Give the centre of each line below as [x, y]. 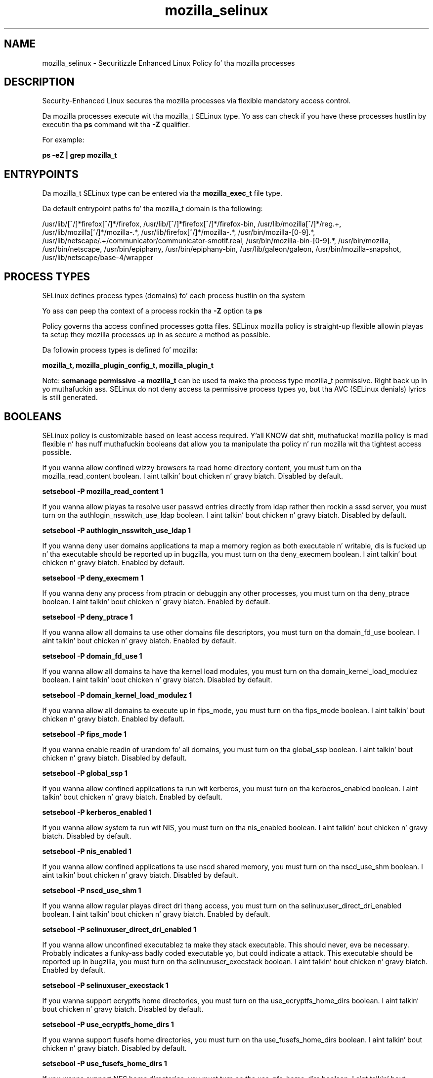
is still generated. [70, 398]
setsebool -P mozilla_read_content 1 [103, 491]
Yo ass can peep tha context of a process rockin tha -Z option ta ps [152, 311]
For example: [63, 140]
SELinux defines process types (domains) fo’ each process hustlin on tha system [174, 296]
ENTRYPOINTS [41, 174]
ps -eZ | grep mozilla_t [80, 155]
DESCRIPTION [39, 82]
